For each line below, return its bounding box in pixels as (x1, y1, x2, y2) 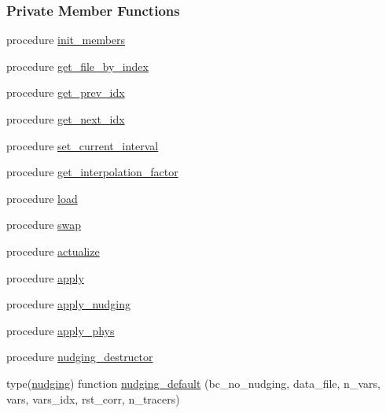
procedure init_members (6, 31, 126, 48)
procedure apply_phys (6, 322, 115, 338)
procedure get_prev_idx (6, 84, 125, 101)
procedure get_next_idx (6, 111, 125, 127)
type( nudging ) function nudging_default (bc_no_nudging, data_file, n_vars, (6, 374, 380, 391)
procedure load (6, 190, 78, 206)
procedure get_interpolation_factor (6, 164, 178, 180)
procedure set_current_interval (6, 137, 159, 153)
